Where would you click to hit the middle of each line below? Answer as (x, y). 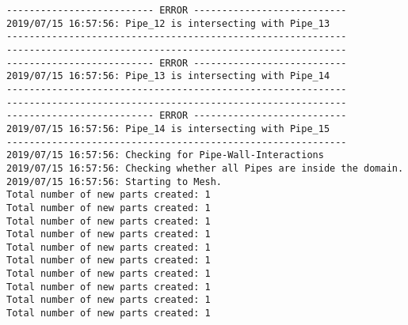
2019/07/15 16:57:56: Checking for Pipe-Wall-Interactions (165, 155)
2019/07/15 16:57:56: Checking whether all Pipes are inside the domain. (205, 168)
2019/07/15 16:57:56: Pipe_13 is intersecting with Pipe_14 (168, 76)
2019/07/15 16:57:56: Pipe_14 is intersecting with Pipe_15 (168, 128)
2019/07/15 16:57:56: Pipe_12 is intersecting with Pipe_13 (168, 23)
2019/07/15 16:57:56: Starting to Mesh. (114, 181)
